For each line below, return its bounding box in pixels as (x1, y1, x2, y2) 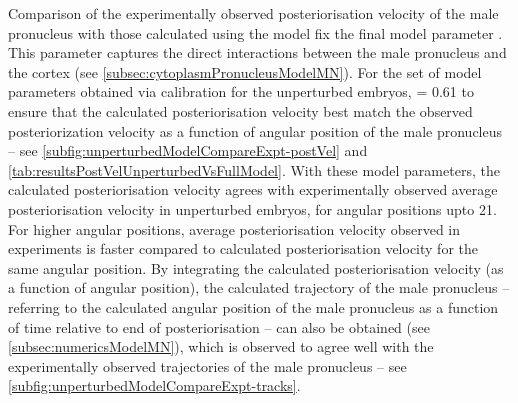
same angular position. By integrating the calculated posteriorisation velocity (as (8, 257, 504, 278)
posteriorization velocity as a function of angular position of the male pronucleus (8, 120, 503, 141)
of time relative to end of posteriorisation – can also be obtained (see (8, 316, 430, 337)
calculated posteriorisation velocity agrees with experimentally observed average (8, 179, 498, 200)
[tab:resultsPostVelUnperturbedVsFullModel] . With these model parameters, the (8, 159, 500, 180)
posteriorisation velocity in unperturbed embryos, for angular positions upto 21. (8, 198, 497, 219)
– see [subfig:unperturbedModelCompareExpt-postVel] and (8, 140, 368, 161)
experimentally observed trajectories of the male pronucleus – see (8, 355, 407, 376)
